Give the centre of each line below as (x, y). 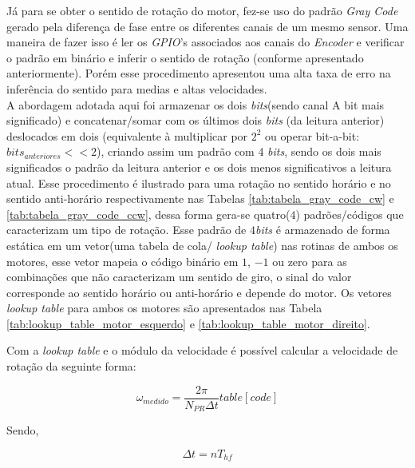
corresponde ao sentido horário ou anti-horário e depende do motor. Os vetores (199, 292)
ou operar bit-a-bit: (312, 135)
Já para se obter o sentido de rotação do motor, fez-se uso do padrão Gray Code (202, 10)
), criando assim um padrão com (175, 151)
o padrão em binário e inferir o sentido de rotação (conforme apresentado (185, 57)
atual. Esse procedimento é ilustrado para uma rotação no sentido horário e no (199, 182)
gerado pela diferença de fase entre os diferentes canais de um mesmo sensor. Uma (207, 26)
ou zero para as (310, 261)
